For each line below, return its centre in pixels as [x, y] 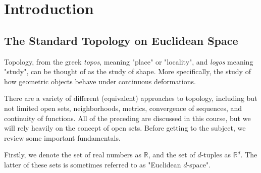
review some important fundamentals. [62, 137]
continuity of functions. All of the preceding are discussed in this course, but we [127, 118]
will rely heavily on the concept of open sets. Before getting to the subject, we [125, 128]
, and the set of [172, 155]
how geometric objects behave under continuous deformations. [100, 81]
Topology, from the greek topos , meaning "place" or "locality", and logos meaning [129, 61]
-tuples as [216, 155]
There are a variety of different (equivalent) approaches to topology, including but [131, 98]
